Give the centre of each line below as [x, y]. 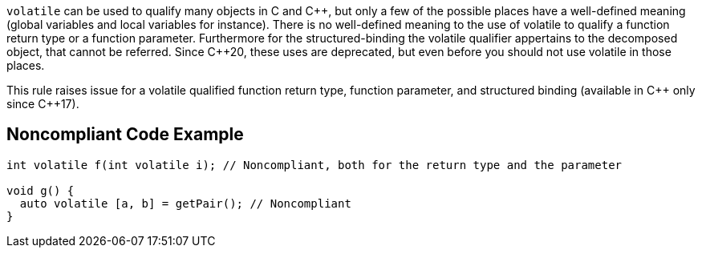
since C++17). [43, 104]
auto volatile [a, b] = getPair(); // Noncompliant [185, 203]
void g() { [41, 190]
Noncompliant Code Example [125, 135]
